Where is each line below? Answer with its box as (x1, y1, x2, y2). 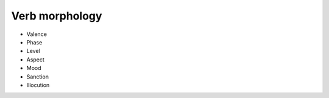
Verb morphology (11, 9, 102, 23)
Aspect (26, 55, 45, 63)
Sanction (26, 73, 49, 80)
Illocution (26, 81, 50, 88)
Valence (26, 30, 47, 38)
